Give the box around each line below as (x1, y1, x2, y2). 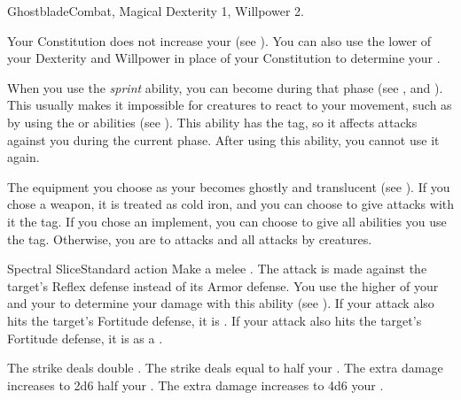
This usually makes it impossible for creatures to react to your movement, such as (7, 96, 452, 114)
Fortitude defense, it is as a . (7, 328, 163, 347)
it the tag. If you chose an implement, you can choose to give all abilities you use (7, 212, 447, 230)
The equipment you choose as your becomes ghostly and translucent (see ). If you (7, 177, 450, 196)
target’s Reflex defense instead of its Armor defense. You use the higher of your (7, 276, 439, 295)
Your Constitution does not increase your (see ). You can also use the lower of (7, 31, 432, 50)
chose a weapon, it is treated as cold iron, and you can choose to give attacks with (7, 195, 455, 213)
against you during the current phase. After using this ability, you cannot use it (7, 130, 440, 149)
